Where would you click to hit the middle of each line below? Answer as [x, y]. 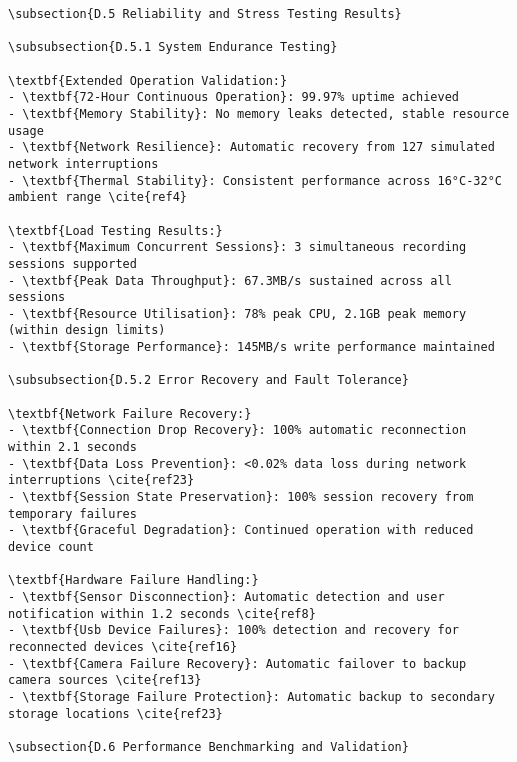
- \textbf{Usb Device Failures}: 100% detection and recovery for [234, 630]
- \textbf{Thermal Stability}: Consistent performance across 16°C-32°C [255, 180]
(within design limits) [87, 330]
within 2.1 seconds [72, 447]
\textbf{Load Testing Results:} [115, 230]
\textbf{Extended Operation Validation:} [148, 80]
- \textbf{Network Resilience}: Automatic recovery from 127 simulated [251, 147]
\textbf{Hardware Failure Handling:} [133, 580]
